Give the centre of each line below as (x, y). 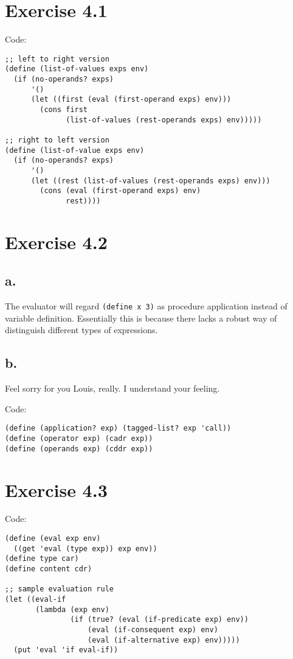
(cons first (64, 110)
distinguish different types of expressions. (81, 330)
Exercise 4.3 (56, 489)
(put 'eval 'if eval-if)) (66, 650)
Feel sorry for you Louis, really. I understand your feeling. (112, 388)
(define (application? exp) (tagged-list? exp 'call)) (118, 428)
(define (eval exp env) (53, 539)
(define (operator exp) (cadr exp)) (79, 439)
